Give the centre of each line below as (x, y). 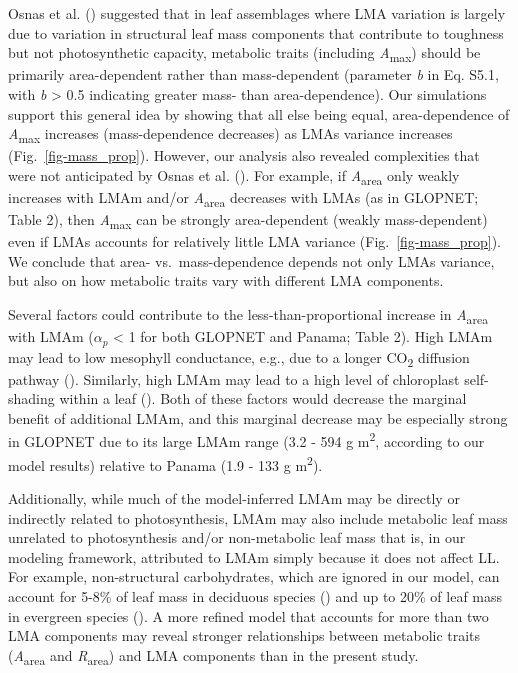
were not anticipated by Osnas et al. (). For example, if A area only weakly (234, 176)
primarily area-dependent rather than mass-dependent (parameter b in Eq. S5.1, (253, 74)
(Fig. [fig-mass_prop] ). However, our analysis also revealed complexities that (244, 155)
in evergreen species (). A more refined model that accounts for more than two (248, 615)
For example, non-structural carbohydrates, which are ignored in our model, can (254, 576)
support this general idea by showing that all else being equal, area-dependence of (259, 113)
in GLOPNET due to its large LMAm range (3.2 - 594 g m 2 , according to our (246, 440)
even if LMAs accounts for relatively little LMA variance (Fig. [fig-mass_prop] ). (255, 241)
